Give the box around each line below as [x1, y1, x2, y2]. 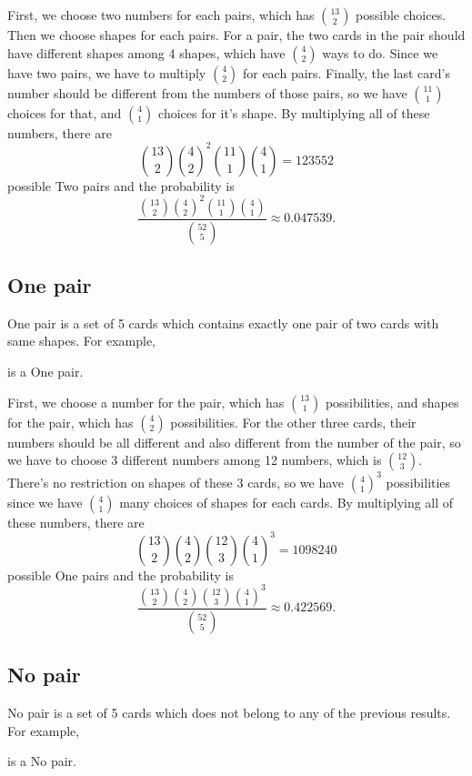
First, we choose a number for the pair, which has [7, 392, 285, 411]
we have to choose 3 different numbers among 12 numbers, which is [7, 450, 382, 469]
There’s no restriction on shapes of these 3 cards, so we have [7, 472, 345, 491]
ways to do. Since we [322, 43, 438, 62]
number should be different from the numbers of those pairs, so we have [7, 83, 407, 102]
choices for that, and [7, 103, 122, 122]
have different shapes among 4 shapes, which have [7, 43, 286, 62]
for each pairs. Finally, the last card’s [242, 63, 451, 82]
